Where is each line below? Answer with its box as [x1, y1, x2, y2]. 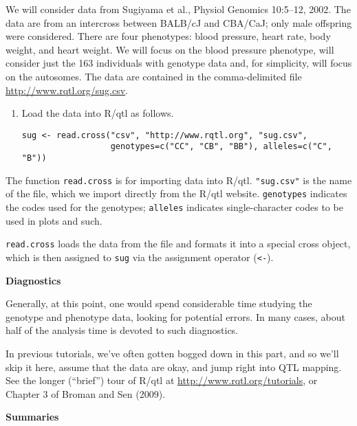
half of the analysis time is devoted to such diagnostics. [6, 323, 239, 337]
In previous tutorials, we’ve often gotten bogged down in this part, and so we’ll [6, 346, 339, 360]
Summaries [6, 410, 59, 424]
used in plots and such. [6, 213, 102, 227]
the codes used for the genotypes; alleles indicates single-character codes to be [6, 200, 343, 214]
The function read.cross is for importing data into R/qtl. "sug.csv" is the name [6, 172, 352, 187]
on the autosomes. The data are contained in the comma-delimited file [6, 69, 302, 83]
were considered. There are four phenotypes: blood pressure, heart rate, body [6, 29, 331, 43]
